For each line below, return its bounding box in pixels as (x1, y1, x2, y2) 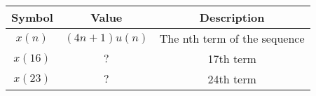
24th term (207, 71, 256, 87)
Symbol (11, 9, 53, 25)
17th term (207, 50, 256, 67)
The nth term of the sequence (159, 30, 305, 46)
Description (199, 9, 265, 25)
